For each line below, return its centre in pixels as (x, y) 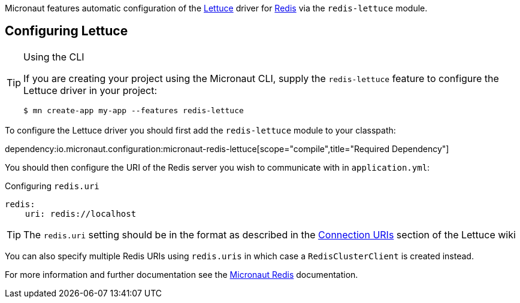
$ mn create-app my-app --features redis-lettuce (134, 110)
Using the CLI (54, 57)
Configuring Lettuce (66, 31)
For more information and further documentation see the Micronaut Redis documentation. (182, 274)
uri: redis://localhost (81, 213)
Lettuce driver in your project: (90, 90)
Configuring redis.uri (52, 186)
